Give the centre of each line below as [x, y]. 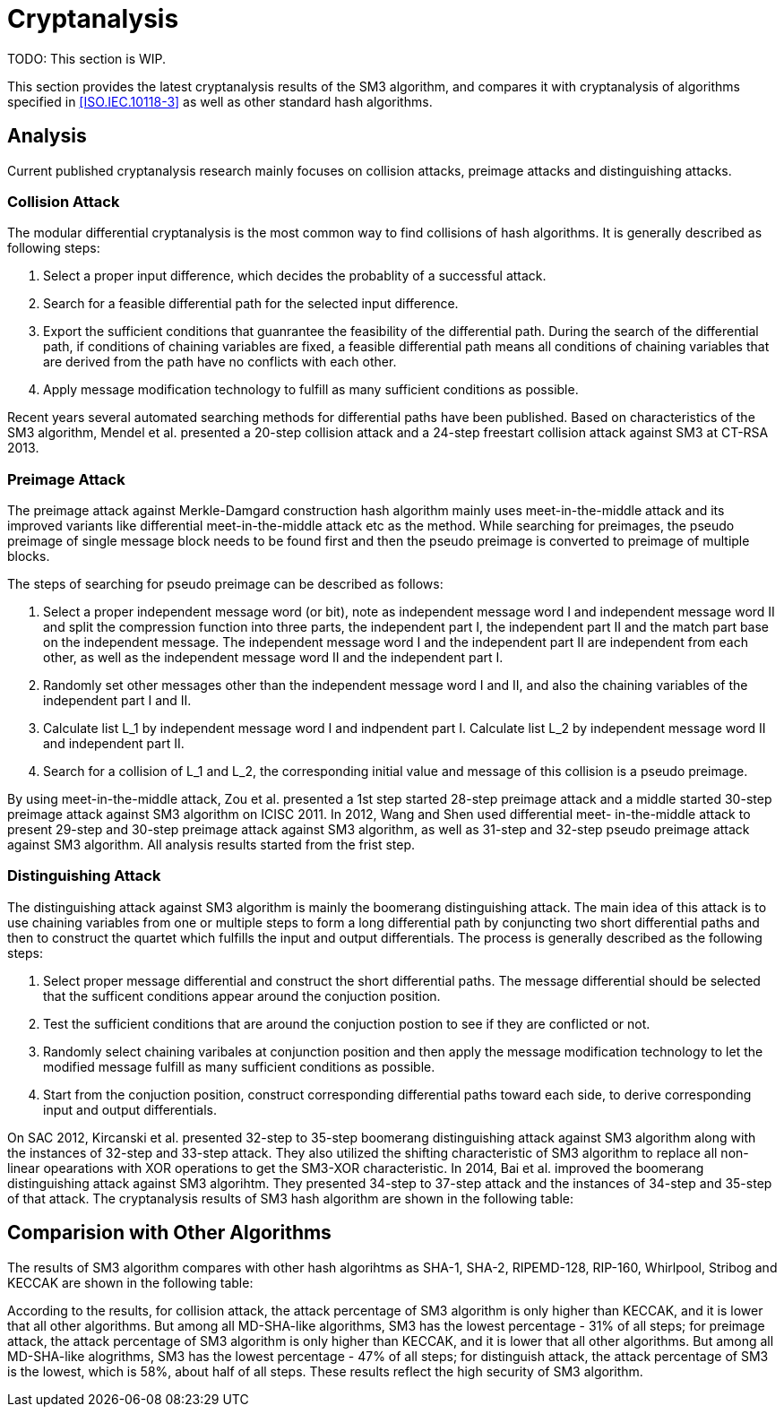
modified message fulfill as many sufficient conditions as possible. [239, 1066]
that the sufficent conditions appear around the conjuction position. [242, 996]
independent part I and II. [117, 701]
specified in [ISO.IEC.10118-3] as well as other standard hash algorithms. [220, 101]
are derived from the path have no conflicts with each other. [220, 362]
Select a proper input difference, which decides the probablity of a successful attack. [295, 276]
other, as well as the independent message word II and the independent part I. [273, 658]
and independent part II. [114, 744]
